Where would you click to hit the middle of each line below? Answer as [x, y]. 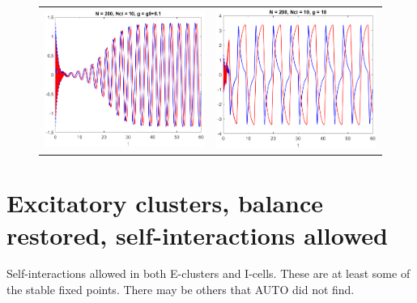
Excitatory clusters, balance [165, 203]
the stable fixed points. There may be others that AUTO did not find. [181, 290]
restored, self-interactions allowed [197, 235]
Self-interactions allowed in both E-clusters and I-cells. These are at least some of [208, 273]
